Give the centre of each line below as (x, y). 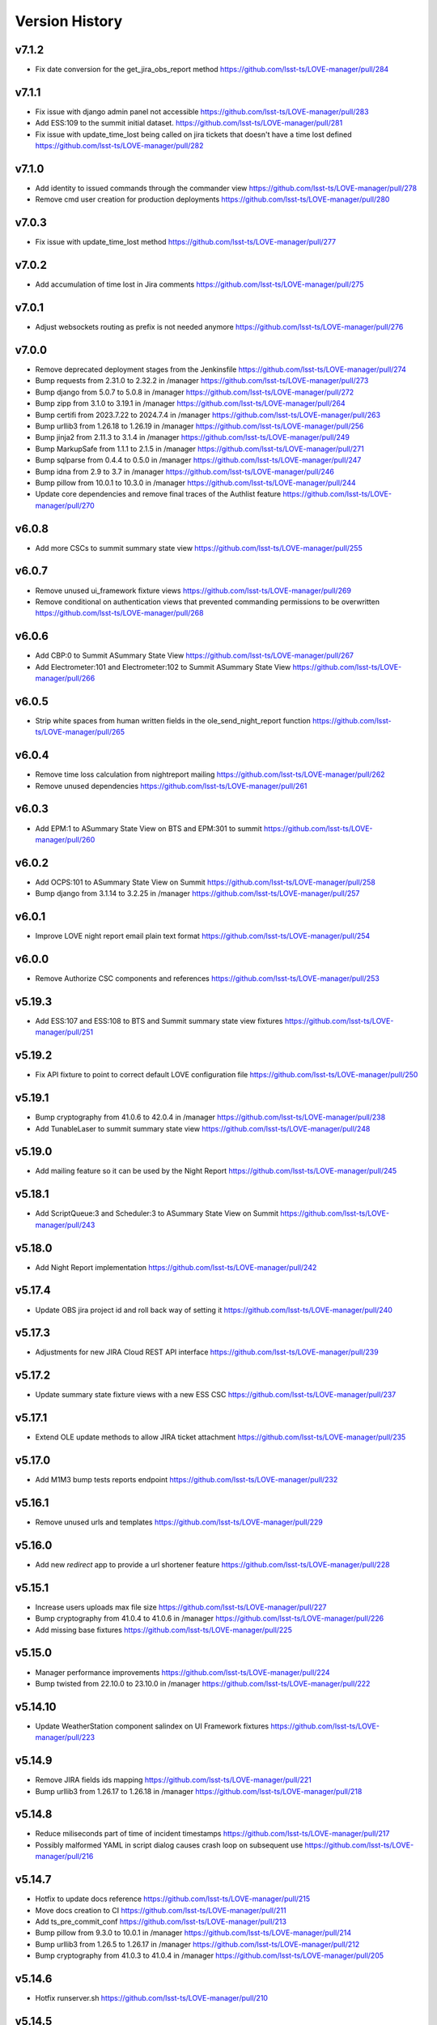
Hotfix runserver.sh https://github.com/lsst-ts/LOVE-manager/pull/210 (152, 1998)
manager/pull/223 (65, 1737)
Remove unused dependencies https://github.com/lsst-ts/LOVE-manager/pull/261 (171, 786)
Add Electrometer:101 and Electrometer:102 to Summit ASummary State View (163, 667)
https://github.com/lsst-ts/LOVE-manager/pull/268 (119, 613)
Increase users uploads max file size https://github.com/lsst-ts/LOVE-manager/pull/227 (181, 1607)
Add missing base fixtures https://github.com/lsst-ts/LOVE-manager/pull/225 (164, 1630)
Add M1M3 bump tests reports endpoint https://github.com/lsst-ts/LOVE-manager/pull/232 (187, 1480)
